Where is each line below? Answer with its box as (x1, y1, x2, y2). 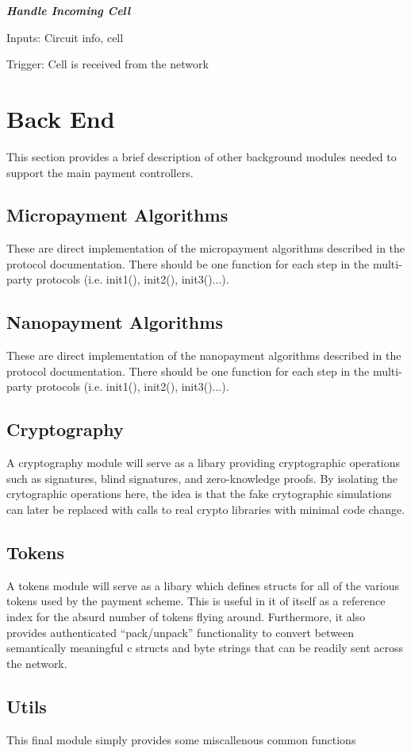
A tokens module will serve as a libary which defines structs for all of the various (6, 577, 399, 593)
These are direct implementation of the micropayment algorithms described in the (6, 240, 405, 257)
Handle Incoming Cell (6, 2, 131, 18)
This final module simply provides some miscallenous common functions (6, 731, 356, 747)
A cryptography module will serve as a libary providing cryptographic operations (6, 454, 401, 471)
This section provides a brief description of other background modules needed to (6, 148, 397, 164)
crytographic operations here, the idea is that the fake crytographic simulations (6, 485, 392, 502)
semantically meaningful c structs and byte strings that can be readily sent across (6, 639, 404, 656)
